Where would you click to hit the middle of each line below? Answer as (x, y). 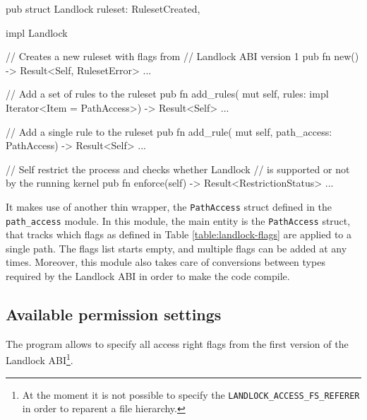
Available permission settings (114, 314)
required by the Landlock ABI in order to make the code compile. (148, 276)
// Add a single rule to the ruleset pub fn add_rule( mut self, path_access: (169, 131)
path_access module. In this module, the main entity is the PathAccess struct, (178, 220)
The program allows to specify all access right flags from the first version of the (177, 343)
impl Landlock (37, 32)
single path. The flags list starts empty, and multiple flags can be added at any (176, 248)
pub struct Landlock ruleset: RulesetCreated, (103, 8)
